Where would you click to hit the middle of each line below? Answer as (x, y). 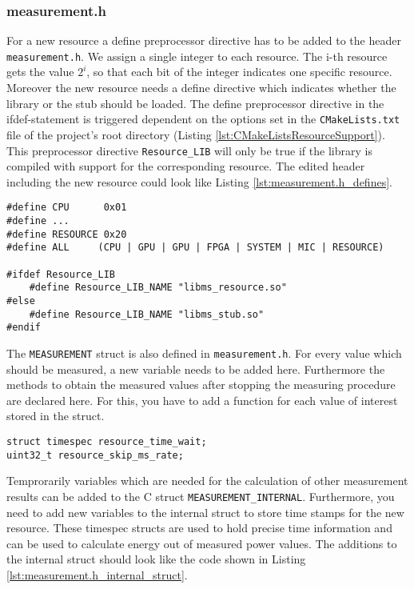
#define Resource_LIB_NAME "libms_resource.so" (158, 288)
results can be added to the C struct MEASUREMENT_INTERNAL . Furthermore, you (201, 496)
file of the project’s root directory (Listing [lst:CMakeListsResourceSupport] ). (196, 134)
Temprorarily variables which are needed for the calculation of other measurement (207, 481)
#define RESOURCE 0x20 (67, 234)
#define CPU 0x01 (67, 208)
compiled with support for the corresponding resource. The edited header (186, 166)
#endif (24, 328)
